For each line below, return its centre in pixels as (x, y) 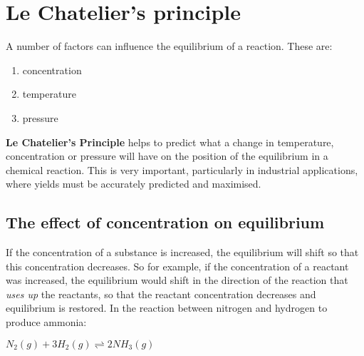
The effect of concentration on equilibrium (165, 222)
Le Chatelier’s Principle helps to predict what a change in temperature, (170, 142)
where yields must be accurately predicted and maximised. (134, 184)
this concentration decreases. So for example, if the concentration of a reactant (177, 266)
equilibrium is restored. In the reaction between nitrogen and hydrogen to (167, 308)
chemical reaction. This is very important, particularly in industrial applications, (182, 169)
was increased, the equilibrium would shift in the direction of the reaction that (177, 280)
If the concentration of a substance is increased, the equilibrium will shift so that (182, 252)
